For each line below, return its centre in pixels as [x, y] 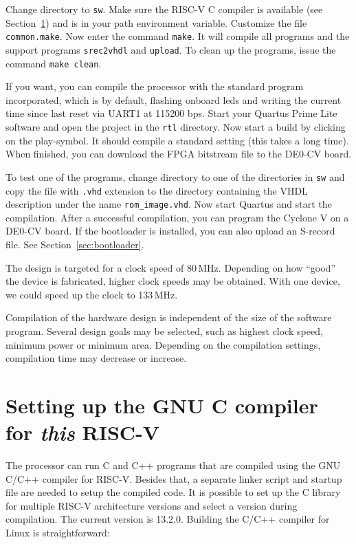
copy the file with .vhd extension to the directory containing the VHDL [157, 190]
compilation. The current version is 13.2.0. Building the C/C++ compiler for [168, 519]
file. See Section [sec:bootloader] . [75, 244]
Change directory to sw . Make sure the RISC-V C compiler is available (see [164, 9]
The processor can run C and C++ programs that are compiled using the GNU [173, 465]
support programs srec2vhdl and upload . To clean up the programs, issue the [171, 49]
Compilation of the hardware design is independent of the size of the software [169, 317]
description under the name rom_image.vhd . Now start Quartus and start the [169, 204]
